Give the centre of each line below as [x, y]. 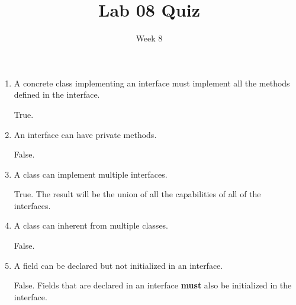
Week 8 [149, 38]
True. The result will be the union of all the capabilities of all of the [137, 194]
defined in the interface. [57, 94]
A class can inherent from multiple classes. [91, 225]
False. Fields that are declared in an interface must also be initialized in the [153, 285]
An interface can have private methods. [85, 134]
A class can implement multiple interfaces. [91, 174]
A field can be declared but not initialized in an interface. [118, 265]
